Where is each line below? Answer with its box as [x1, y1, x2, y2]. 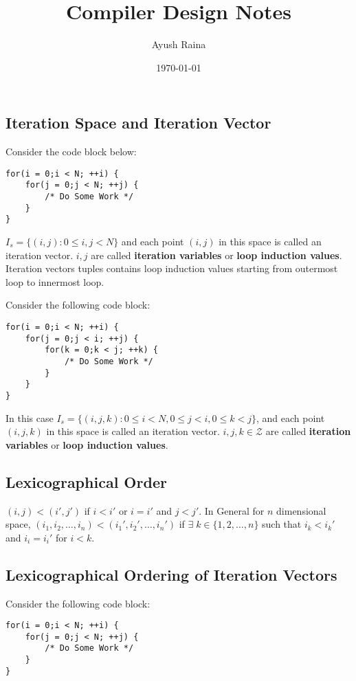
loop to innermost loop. [5, 274, 104, 289]
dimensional [276, 503, 326, 517]
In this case [5, 410, 54, 425]
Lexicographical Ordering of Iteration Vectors [5, 563, 337, 585]
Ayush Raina [151, 37, 206, 52]
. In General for [199, 503, 265, 517]
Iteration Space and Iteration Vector [5, 112, 271, 133]
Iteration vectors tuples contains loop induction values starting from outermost [5, 261, 338, 276]
